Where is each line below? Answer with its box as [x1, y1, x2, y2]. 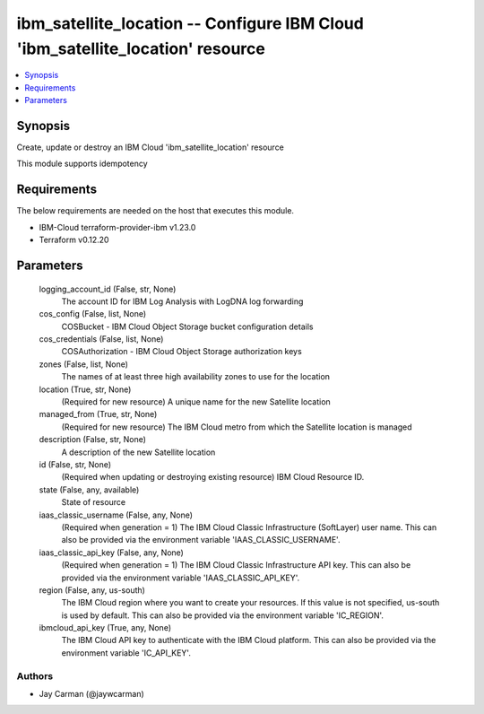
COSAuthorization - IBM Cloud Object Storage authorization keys [61, 346, 302, 357]
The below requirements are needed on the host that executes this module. [16, 205, 295, 216]
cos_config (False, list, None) [39, 309, 147, 319]
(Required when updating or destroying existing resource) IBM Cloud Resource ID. [61, 472, 365, 483]
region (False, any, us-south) [39, 584, 145, 596]
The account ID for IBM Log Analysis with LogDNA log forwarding [61, 296, 304, 307]
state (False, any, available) [39, 484, 140, 495]
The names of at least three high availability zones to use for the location [61, 371, 331, 382]
